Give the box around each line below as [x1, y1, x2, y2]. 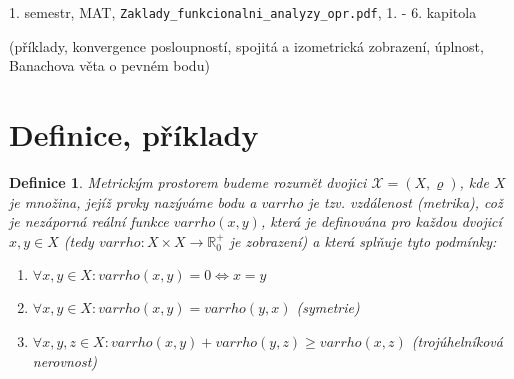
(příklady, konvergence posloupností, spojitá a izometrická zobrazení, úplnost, [9, 35, 484, 56]
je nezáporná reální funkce [9, 211, 169, 232]
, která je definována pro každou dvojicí [260, 211, 502, 232]
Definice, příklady [9, 114, 259, 155]
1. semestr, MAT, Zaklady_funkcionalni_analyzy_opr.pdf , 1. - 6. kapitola [9, 2, 477, 22]
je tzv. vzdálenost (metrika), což [308, 191, 503, 212]
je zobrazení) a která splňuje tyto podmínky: [229, 230, 497, 251]
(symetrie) [296, 297, 360, 318]
